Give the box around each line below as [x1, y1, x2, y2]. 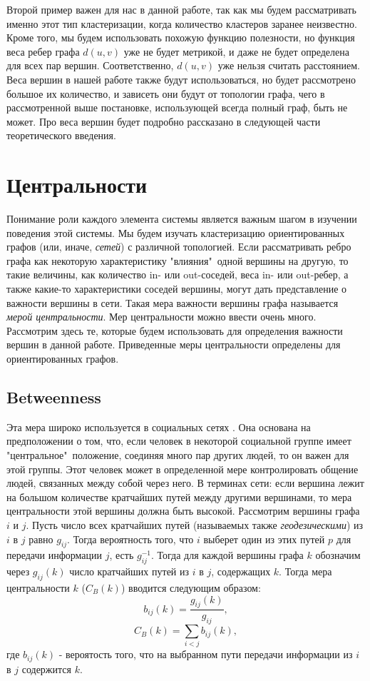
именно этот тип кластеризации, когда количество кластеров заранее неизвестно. [6, 16, 357, 31]
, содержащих [211, 564, 271, 579]
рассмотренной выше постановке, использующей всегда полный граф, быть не [6, 100, 348, 115]
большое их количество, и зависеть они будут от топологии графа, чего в [6, 86, 325, 101]
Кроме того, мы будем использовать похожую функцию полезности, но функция [6, 30, 355, 45]
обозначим [315, 548, 361, 563]
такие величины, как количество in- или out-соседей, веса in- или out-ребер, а [6, 267, 349, 282]
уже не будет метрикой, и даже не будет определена [123, 44, 349, 59]
